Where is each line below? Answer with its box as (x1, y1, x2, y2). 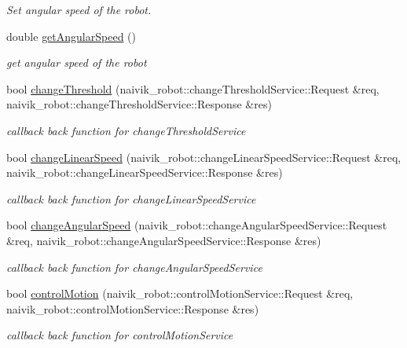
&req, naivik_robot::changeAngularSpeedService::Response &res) (6, 232, 321, 248)
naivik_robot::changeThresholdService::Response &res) (6, 96, 272, 112)
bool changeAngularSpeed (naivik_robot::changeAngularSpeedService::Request (6, 217, 387, 233)
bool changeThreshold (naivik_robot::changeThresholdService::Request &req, (6, 80, 379, 97)
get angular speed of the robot (6, 54, 147, 71)
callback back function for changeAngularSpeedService (6, 258, 262, 275)
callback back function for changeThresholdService (6, 122, 246, 138)
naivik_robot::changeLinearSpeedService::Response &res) (6, 164, 283, 181)
